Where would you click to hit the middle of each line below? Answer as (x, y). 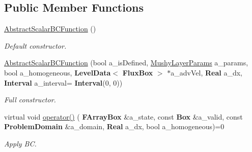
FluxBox (138, 72)
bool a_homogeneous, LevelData (58, 72)
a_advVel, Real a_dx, (206, 72)
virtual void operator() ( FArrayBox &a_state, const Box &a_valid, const (123, 116)
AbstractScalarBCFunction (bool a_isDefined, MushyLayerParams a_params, (126, 63)
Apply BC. (20, 143)
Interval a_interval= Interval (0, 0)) (63, 82)
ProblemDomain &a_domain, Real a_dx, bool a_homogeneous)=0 (114, 126)
